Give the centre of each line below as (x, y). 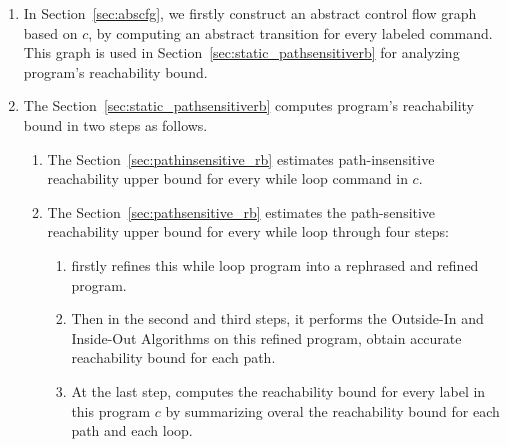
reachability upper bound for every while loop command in (227, 178)
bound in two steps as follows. (115, 124)
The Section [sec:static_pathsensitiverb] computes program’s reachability (248, 105)
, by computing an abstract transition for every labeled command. (290, 32)
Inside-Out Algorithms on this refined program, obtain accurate (266, 337)
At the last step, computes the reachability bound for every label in (278, 390)
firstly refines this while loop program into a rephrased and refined (275, 264)
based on (50, 32)
